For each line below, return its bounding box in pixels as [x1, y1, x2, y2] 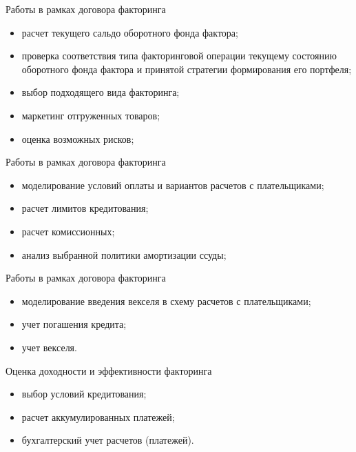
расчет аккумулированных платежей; [21, 409, 175, 424]
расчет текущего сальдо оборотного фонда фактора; [21, 25, 238, 39]
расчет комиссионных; [21, 224, 115, 238]
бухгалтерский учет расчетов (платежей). [21, 433, 194, 447]
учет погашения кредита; [21, 317, 127, 331]
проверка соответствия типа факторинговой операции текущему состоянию [21, 48, 337, 63]
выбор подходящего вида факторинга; [21, 85, 180, 99]
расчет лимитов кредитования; [21, 201, 149, 215]
